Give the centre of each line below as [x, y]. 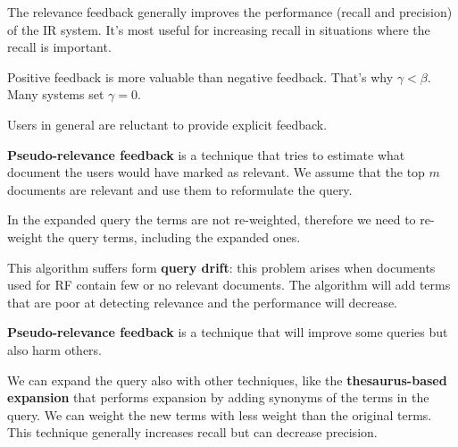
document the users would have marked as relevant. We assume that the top [216, 172]
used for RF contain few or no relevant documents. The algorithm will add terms [229, 285]
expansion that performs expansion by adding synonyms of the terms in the [218, 397]
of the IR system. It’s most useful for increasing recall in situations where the [219, 29]
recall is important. [59, 47]
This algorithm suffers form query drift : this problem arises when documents [221, 267]
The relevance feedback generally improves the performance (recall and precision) [230, 12]
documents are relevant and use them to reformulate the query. [180, 189]
